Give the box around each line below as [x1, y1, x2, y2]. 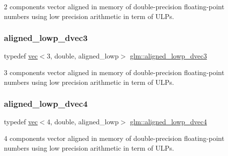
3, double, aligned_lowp [46, 51, 119, 61]
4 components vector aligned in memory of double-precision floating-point [4, 133, 225, 143]
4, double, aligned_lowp [46, 117, 119, 127]
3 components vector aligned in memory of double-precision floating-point [4, 67, 225, 77]
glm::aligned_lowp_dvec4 [130, 117, 207, 127]
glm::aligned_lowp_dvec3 [130, 51, 207, 61]
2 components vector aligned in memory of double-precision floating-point [4, 1, 225, 11]
